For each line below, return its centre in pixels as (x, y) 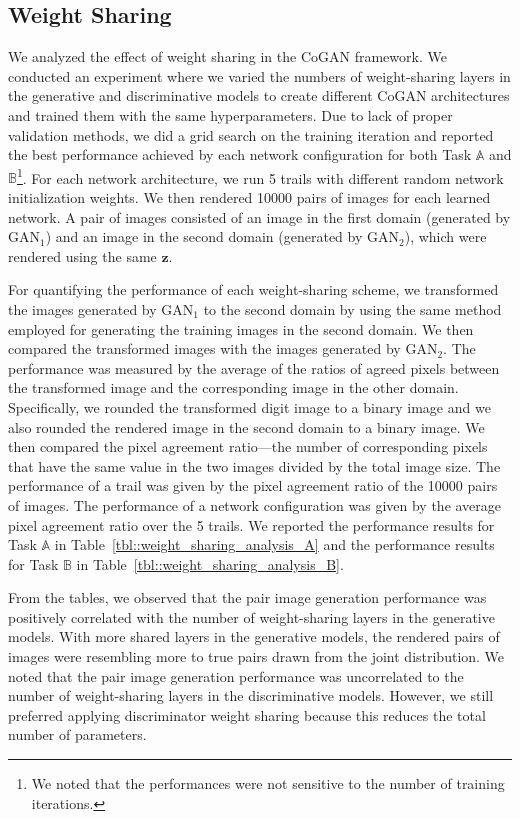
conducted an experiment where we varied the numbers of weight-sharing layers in (259, 75)
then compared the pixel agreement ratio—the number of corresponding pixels (248, 446)
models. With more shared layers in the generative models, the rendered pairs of (254, 636)
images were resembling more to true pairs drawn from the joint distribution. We (256, 656)
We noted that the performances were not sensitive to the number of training (268, 783)
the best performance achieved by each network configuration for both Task (240, 154)
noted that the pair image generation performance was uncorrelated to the (236, 675)
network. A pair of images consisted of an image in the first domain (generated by (259, 216)
